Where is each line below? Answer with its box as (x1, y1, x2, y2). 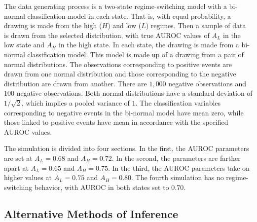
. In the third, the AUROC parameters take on (108, 162, 250, 173)
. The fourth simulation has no (131, 172, 224, 183)
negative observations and (168, 78, 246, 88)
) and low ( (108, 20, 142, 31)
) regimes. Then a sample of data (146, 20, 246, 31)
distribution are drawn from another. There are (4, 78, 147, 88)
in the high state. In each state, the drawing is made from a (58, 39, 239, 50)
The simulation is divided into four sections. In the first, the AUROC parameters (4, 143, 249, 153)
